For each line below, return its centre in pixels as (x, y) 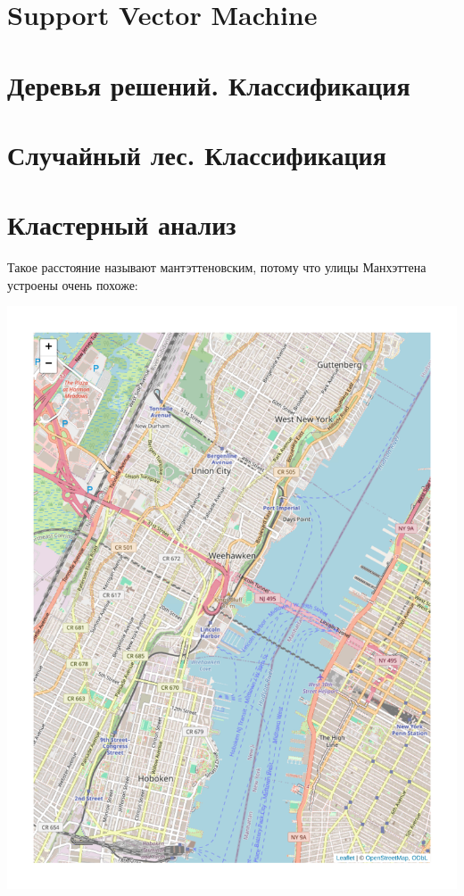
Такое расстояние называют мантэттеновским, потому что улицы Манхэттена (217, 267)
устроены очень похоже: (73, 284)
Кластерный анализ (122, 224)
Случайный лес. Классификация (197, 154)
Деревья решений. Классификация (209, 84)
